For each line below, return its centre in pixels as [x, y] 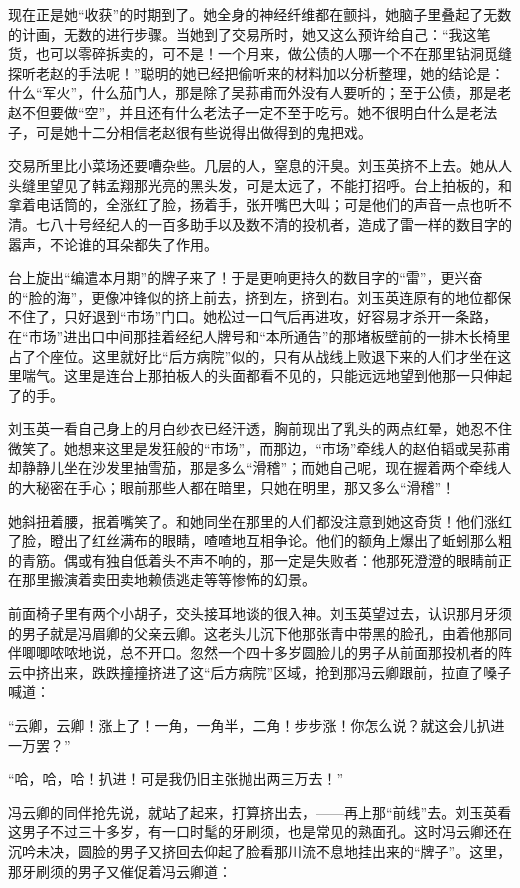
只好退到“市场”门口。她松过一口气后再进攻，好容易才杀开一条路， [280, 316]
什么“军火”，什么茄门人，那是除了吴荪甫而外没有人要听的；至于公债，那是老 [260, 92]
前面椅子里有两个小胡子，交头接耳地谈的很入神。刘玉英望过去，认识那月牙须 [260, 613]
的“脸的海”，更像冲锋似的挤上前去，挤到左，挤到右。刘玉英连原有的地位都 [253, 296]
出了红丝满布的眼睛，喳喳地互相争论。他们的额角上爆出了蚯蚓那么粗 [287, 540]
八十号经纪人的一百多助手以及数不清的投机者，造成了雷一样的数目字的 [280, 223]
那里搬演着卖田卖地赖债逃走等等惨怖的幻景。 [168, 579]
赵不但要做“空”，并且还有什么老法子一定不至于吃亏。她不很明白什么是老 [246, 111]
